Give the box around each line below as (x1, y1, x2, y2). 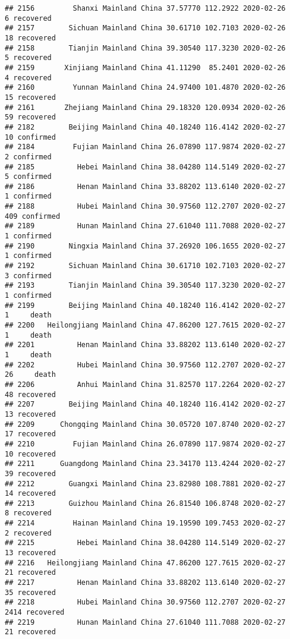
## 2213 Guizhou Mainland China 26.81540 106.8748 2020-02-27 (5, 499, 286, 508)
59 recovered (5, 113, 56, 122)
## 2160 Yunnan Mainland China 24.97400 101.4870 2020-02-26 (5, 83, 286, 92)
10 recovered (5, 449, 56, 458)
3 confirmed (5, 271, 52, 280)
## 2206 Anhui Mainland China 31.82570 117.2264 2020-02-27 (5, 380, 286, 389)
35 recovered (5, 588, 56, 597)
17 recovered (5, 430, 56, 439)
